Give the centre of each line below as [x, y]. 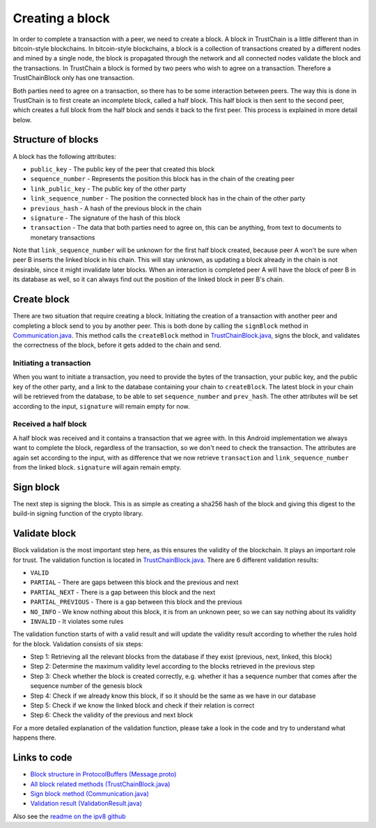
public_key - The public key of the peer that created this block [123, 169]
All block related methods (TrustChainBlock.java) [100, 784]
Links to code [42, 758]
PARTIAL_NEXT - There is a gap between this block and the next [123, 592]
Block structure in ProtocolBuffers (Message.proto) [103, 774]
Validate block [45, 534]
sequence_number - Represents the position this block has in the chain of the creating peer [163, 179]
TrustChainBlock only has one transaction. [74, 78]
